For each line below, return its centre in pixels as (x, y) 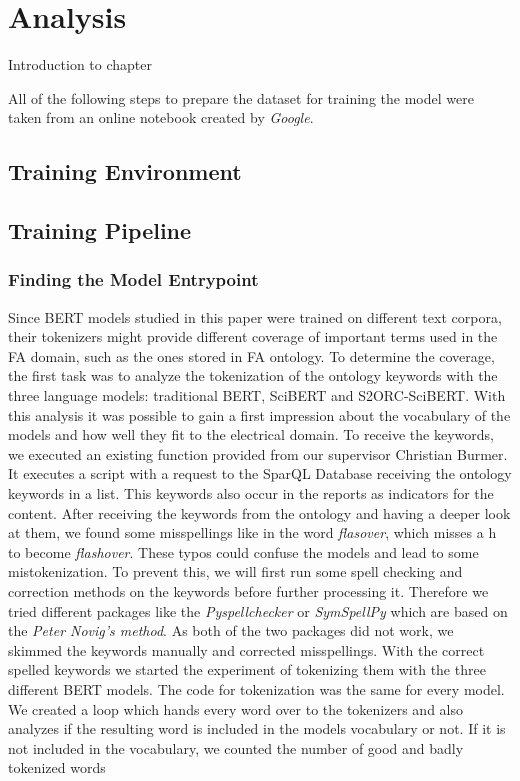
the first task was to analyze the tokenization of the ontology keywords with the (253, 375)
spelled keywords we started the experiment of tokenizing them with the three (247, 669)
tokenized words (57, 767)
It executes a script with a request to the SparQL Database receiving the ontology (260, 473)
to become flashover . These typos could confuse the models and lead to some (243, 551)
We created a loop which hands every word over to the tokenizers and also (235, 708)
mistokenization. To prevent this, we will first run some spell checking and (235, 571)
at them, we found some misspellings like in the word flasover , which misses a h (252, 532)
